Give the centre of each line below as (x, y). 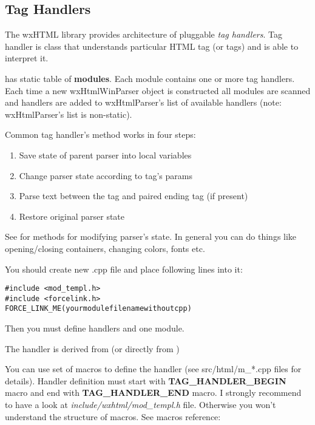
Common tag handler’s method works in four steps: (100, 134)
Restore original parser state (72, 216)
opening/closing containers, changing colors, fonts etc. (105, 248)
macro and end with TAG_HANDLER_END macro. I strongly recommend (153, 393)
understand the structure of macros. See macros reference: (113, 416)
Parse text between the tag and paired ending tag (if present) (134, 196)
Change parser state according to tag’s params (106, 175)
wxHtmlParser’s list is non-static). (69, 114)
